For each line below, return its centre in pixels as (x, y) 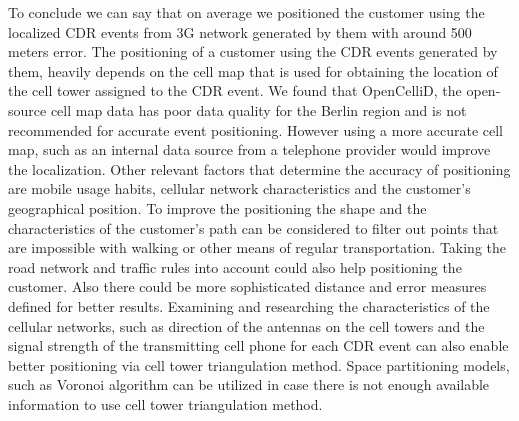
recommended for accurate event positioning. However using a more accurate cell (255, 129)
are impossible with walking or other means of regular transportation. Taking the (257, 247)
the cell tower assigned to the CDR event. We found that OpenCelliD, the (235, 90)
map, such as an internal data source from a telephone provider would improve (249, 149)
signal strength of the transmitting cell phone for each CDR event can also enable (258, 345)
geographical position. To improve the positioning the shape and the (217, 207)
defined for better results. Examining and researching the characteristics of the (249, 305)
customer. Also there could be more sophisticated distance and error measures (247, 286)
